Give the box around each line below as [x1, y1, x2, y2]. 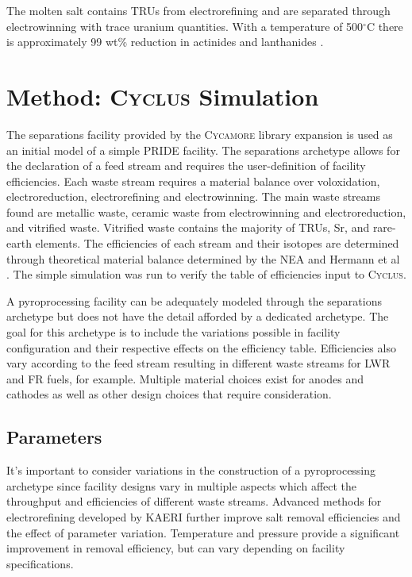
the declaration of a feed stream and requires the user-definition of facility [6, 157, 366, 174]
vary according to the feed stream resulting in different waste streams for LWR [6, 355, 391, 371]
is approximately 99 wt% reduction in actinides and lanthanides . [6, 33, 324, 50]
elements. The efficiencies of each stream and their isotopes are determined [35, 235, 399, 252]
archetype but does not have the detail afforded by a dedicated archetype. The [6, 308, 389, 325]
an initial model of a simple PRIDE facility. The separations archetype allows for [6, 141, 400, 158]
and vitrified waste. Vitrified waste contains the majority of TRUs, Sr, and [6, 219, 370, 236]
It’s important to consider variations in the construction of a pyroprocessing [6, 462, 376, 479]
